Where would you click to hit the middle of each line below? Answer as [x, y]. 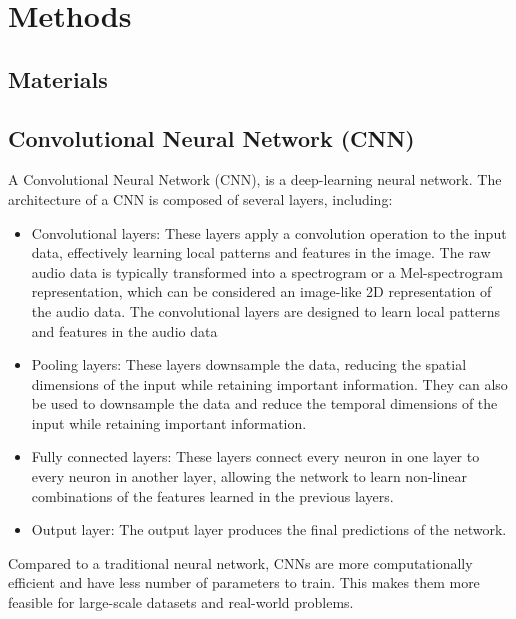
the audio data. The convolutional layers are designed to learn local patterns [266, 310]
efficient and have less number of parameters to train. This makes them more [244, 582]
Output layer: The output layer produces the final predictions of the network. [269, 529]
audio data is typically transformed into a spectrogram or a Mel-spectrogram [267, 271]
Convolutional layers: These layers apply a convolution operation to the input [269, 232]
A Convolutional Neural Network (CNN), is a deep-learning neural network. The [255, 179]
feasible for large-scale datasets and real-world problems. [181, 602]
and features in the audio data [124, 330]
